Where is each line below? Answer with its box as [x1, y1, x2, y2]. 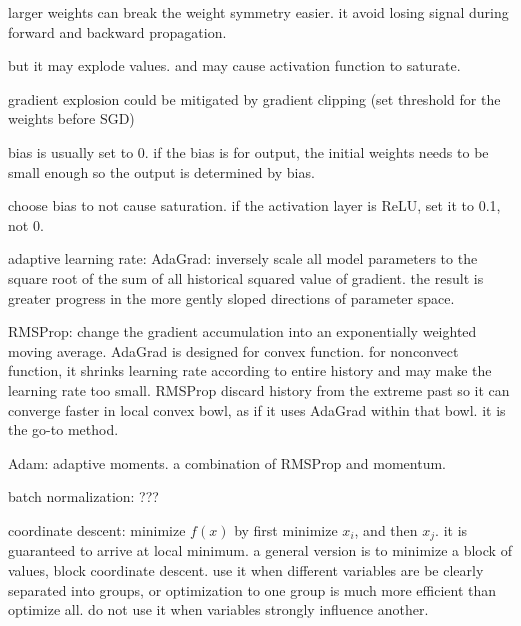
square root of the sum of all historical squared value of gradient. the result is [8, 267, 484, 288]
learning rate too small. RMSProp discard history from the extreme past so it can [8, 379, 510, 400]
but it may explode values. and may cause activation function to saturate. [8, 55, 461, 76]
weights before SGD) [8, 108, 135, 129]
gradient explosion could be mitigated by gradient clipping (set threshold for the [8, 88, 501, 109]
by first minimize [234, 519, 338, 540]
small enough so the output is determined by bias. [8, 161, 315, 182]
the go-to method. [8, 419, 119, 440]
